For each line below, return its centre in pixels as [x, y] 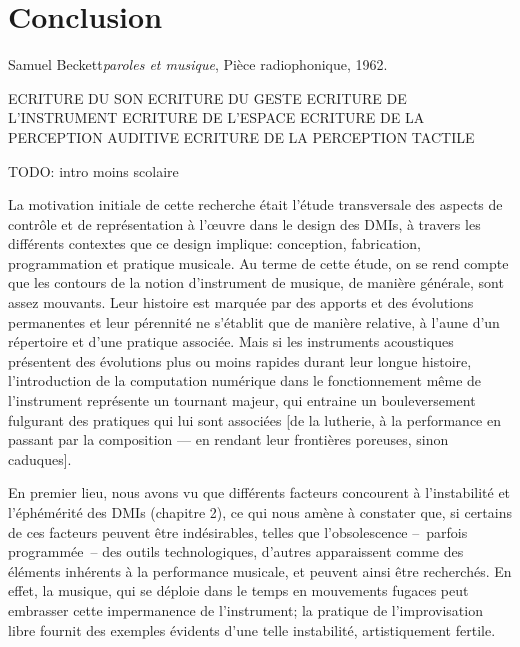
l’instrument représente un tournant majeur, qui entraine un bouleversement [242, 400]
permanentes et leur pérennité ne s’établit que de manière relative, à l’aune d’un [254, 321]
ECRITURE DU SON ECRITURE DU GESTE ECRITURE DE [207, 97]
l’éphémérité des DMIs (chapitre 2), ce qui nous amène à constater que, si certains [260, 512]
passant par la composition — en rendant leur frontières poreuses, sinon [228, 439]
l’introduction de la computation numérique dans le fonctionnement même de [245, 380]
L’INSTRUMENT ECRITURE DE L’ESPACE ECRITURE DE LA [216, 117]
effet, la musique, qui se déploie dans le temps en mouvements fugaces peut [238, 590]
